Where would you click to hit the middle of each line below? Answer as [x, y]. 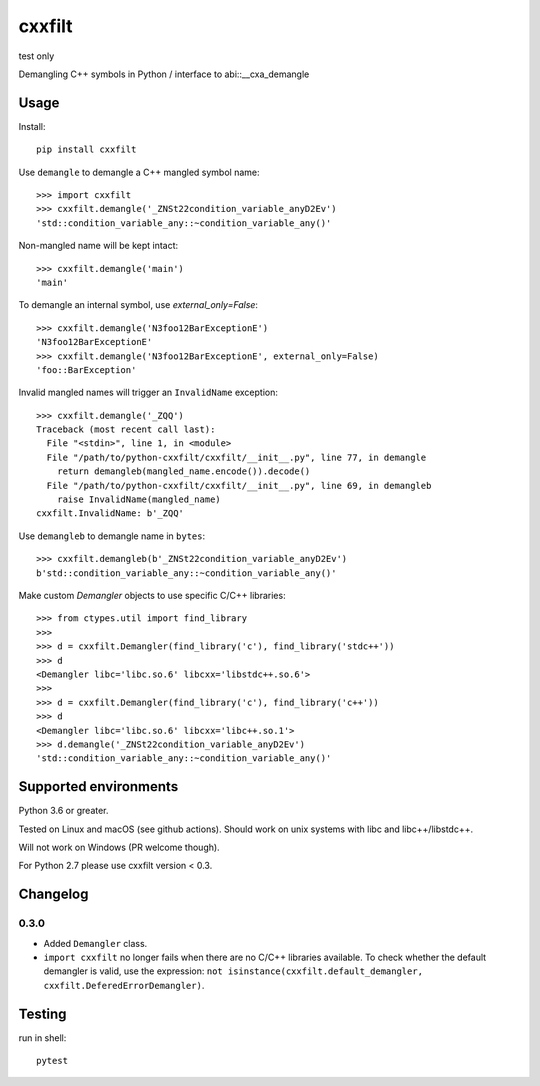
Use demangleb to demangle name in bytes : [111, 536]
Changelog [53, 894]
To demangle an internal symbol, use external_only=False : [138, 305]
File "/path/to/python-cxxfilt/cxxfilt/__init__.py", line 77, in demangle [236, 457]
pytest [52, 1060]
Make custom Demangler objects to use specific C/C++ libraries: [152, 595]
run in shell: [42, 1037]
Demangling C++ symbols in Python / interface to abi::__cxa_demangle [164, 74]
